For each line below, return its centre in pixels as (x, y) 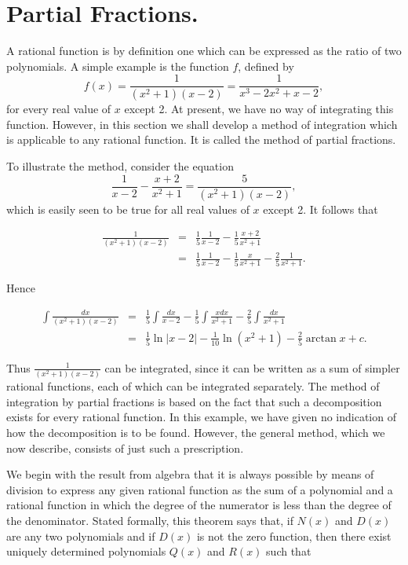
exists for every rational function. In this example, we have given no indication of (201, 417)
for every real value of (59, 109)
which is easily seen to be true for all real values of (128, 209)
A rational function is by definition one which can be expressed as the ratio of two (204, 51)
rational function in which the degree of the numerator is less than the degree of (199, 505)
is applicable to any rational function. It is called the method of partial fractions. (201, 139)
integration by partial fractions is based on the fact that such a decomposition (194, 401)
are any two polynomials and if (81, 536)
